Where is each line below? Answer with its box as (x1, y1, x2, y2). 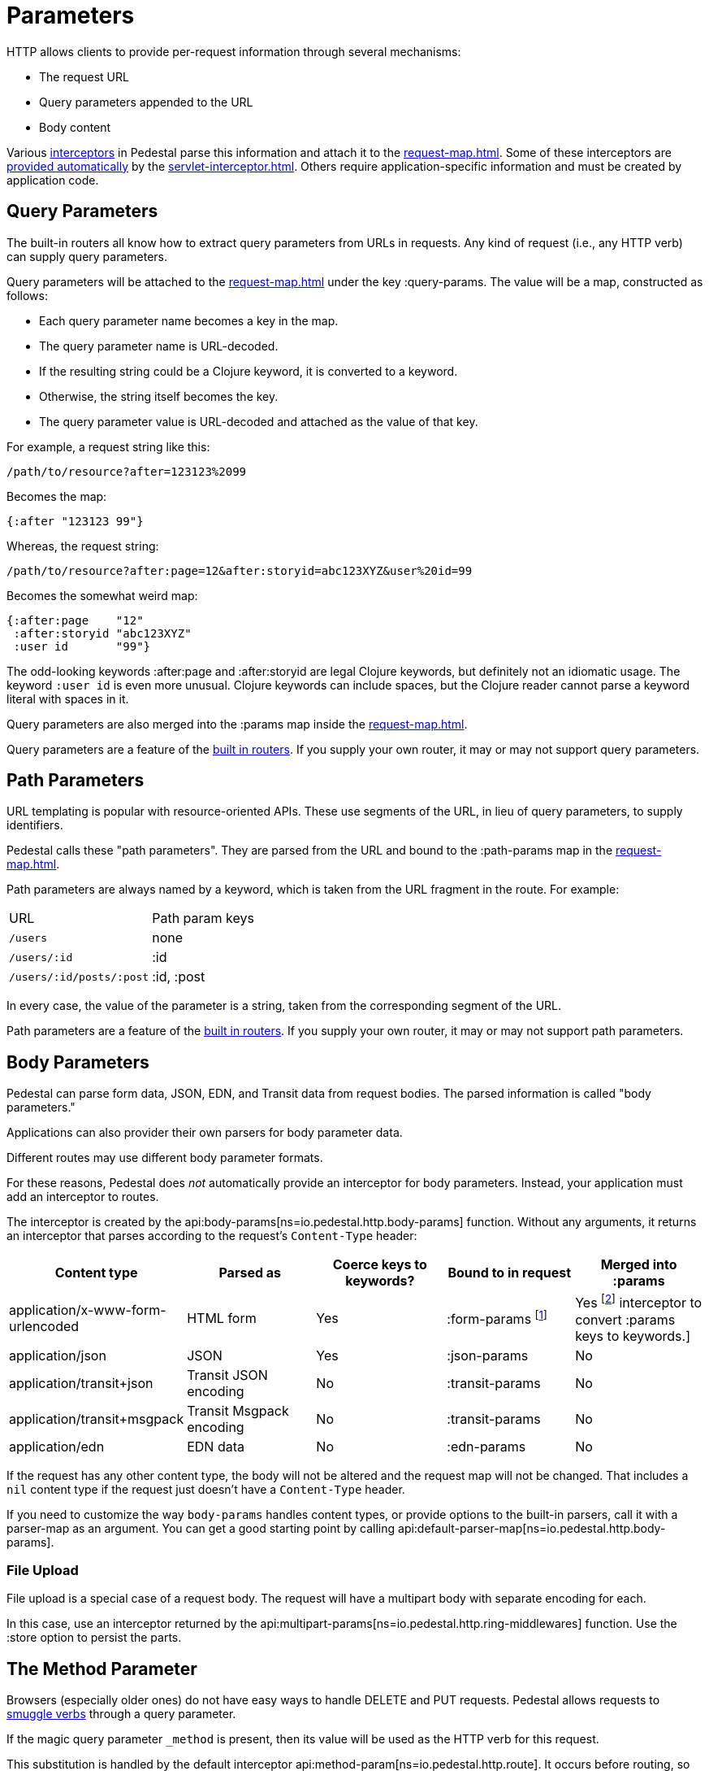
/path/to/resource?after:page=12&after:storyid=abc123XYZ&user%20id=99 (6, 563, 473, 577)
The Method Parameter (6, 1658, 197, 1679)
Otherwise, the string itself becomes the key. (39, 389, 279, 403)
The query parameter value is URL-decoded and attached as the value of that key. (39, 414, 478, 429)
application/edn (9, 1438, 105, 1455)
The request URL (39, 69, 129, 84)
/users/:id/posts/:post (9, 970, 149, 983)
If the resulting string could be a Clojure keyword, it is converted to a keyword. (39, 363, 458, 378)
